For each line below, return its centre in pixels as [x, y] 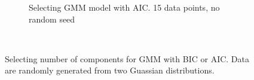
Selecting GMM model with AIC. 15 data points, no [124, 7]
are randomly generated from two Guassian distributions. [110, 70]
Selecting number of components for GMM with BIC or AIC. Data [127, 58]
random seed [52, 19]
